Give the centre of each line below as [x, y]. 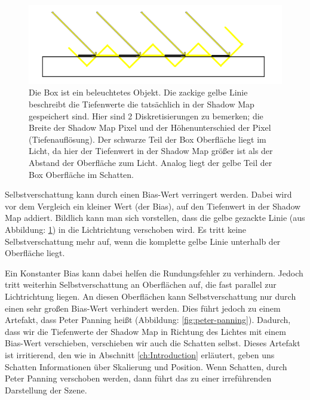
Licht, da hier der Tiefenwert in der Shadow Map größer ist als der [151, 151]
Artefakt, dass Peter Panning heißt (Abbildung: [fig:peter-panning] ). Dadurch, [148, 320]
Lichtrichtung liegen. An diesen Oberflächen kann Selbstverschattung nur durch [151, 296]
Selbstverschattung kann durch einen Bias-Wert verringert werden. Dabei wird [148, 194]
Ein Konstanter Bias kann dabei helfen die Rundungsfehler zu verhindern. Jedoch [154, 273]
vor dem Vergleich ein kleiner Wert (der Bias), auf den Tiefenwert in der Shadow [153, 206]
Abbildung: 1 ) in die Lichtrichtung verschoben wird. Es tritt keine [126, 229]
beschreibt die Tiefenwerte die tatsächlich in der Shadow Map [142, 104]
